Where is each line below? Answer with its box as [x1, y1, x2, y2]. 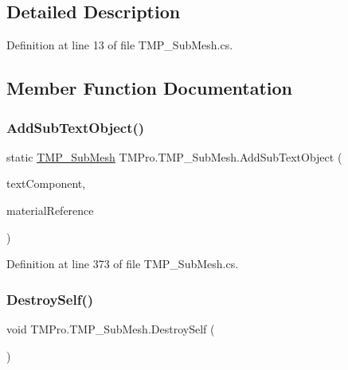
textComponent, [6, 175, 86, 192]
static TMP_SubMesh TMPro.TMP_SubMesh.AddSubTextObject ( [6, 148, 342, 165]
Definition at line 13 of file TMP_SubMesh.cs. [6, 37, 233, 53]
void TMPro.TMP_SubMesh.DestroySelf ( [6, 320, 215, 337]
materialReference [6, 201, 94, 218]
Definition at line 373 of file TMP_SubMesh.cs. [6, 255, 239, 272]
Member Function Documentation [6, 76, 293, 100]
